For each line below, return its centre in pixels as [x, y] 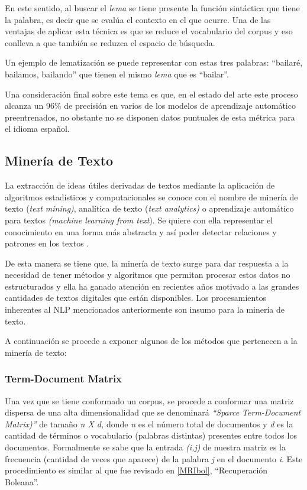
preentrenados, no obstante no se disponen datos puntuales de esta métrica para [150, 117]
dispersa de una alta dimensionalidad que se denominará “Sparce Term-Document [153, 412]
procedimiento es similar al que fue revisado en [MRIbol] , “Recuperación [136, 470]
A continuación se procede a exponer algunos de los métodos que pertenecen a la [151, 341]
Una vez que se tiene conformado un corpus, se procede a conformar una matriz [149, 400]
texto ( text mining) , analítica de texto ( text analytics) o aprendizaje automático [149, 208]
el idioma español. [37, 129]
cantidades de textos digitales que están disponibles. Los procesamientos [135, 298]
